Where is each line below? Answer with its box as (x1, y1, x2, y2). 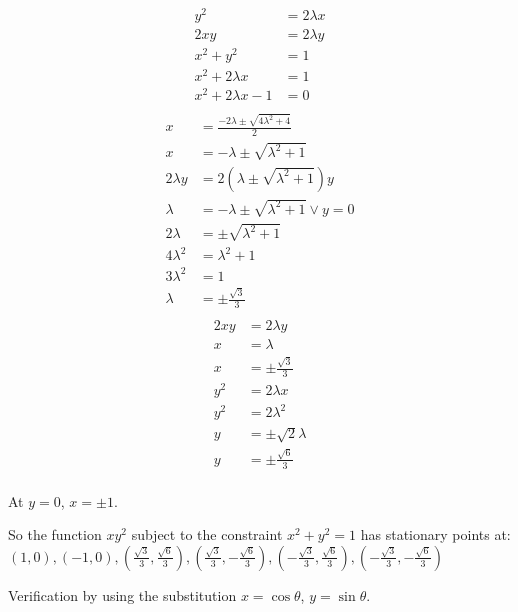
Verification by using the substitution (8, 584, 237, 605)
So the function (8, 524, 102, 545)
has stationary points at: (360, 524, 511, 545)
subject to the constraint (131, 524, 283, 545)
